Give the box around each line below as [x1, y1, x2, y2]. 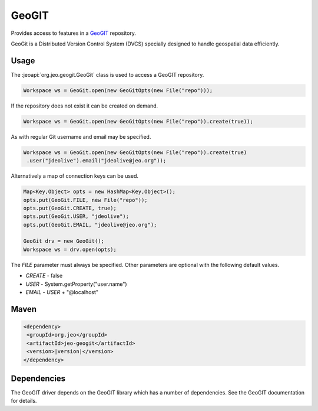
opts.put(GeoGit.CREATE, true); [23, 204, 117, 211]
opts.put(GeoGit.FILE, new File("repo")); [23, 197, 148, 203]
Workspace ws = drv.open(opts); [23, 246, 117, 253]
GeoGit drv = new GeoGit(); [23, 238, 104, 244]
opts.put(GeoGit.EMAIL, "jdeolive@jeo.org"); [23, 221, 157, 228]
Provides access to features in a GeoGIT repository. [11, 30, 137, 37]
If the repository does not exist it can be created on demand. [11, 102, 158, 109]
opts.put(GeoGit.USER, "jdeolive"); [23, 213, 130, 220]
